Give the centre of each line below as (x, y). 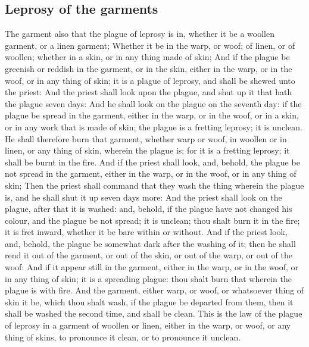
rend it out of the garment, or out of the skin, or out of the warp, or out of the (149, 255)
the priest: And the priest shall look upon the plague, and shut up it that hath (149, 92)
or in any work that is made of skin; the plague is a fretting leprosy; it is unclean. (154, 126)
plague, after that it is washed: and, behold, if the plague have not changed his (149, 209)
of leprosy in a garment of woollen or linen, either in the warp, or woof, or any (148, 325)
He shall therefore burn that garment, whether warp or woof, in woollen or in (146, 138)
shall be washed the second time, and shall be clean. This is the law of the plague (154, 313)
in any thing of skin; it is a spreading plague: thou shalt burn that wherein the (148, 278)
